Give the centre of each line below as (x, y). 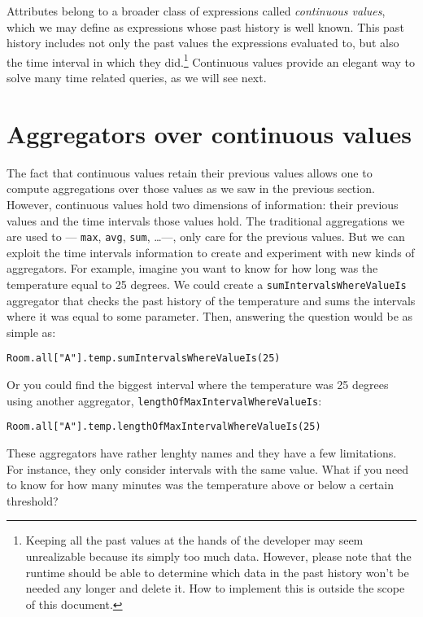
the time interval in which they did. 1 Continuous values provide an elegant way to (211, 60)
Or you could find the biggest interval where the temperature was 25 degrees (198, 385)
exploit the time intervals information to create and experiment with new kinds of (211, 252)
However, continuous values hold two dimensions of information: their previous (203, 204)
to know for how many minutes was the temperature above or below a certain (200, 485)
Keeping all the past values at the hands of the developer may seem (194, 540)
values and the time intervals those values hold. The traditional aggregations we (206, 220)
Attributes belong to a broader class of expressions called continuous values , (196, 11)
